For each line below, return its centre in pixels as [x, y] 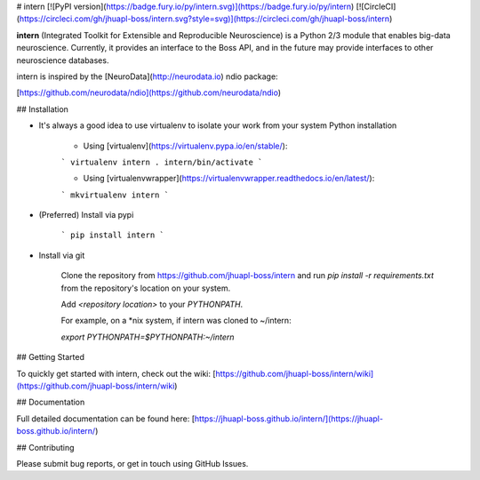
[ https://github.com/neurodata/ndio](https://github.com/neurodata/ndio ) [149, 92]
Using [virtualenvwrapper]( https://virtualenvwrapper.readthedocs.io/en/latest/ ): [229, 179]
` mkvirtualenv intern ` [115, 195]
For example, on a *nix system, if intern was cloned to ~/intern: [176, 321]
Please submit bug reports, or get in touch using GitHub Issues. [132, 463]
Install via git [62, 255]
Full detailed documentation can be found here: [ [106, 419]
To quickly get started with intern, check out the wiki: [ [116, 373]
